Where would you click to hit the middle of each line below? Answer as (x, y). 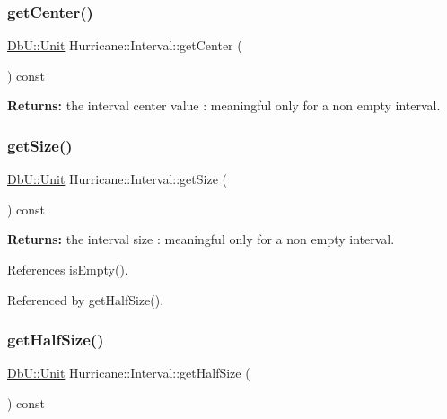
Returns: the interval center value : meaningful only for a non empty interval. (224, 105)
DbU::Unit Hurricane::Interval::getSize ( (117, 179)
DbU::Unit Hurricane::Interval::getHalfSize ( (129, 373)
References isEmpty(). (68, 269)
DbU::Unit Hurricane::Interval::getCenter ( (125, 45)
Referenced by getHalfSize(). (86, 299)
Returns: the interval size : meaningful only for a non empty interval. (201, 239)
